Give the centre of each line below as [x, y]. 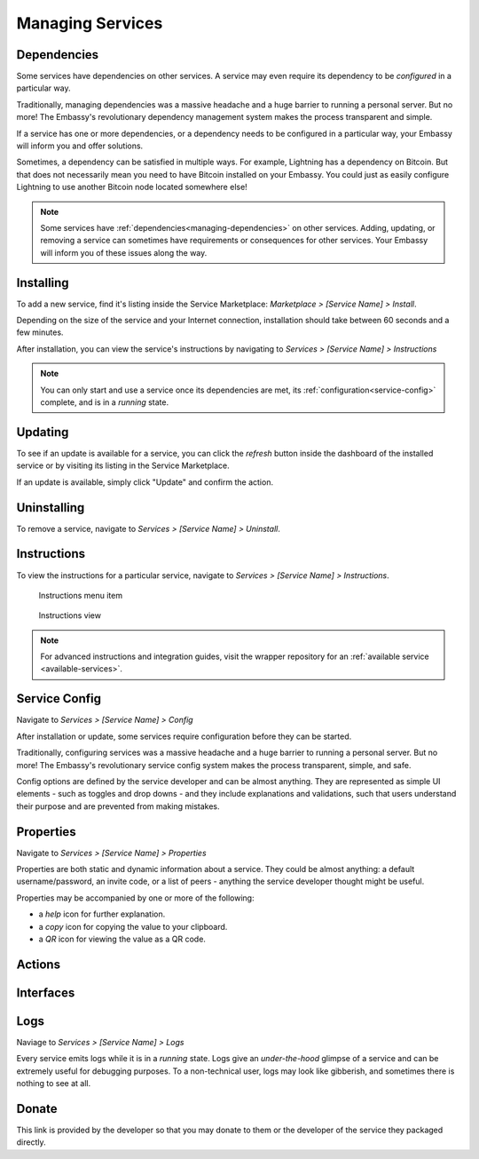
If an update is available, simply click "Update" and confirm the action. [145, 482]
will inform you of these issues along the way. [124, 252]
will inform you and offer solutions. [80, 146]
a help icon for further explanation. [102, 914]
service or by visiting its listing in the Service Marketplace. [123, 465]
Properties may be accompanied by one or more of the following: [135, 898]
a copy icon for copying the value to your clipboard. [133, 926]
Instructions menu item [81, 595]
